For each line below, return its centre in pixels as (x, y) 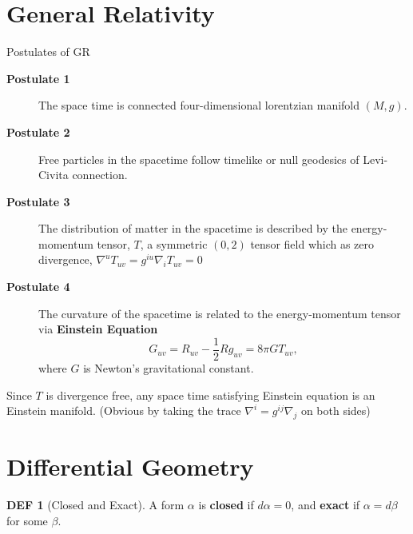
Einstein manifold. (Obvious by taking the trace (124, 410)
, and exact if (326, 505)
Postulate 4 (38, 287)
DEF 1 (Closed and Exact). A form (95, 505)
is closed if (226, 505)
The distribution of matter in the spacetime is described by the (193, 228)
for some (27, 520)
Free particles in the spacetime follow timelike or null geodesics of (199, 159)
